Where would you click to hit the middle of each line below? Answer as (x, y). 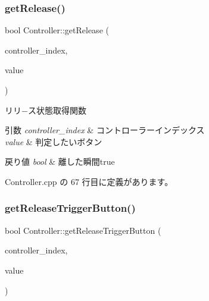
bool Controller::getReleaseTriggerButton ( (83, 230)
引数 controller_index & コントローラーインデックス (105, 130)
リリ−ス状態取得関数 (46, 110)
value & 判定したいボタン (54, 141)
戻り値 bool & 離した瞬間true (60, 162)
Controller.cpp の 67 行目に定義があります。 (89, 181)
